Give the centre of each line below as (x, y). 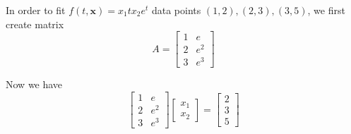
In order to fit (36, 10)
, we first (326, 10)
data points (176, 10)
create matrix (35, 24)
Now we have (34, 84)
